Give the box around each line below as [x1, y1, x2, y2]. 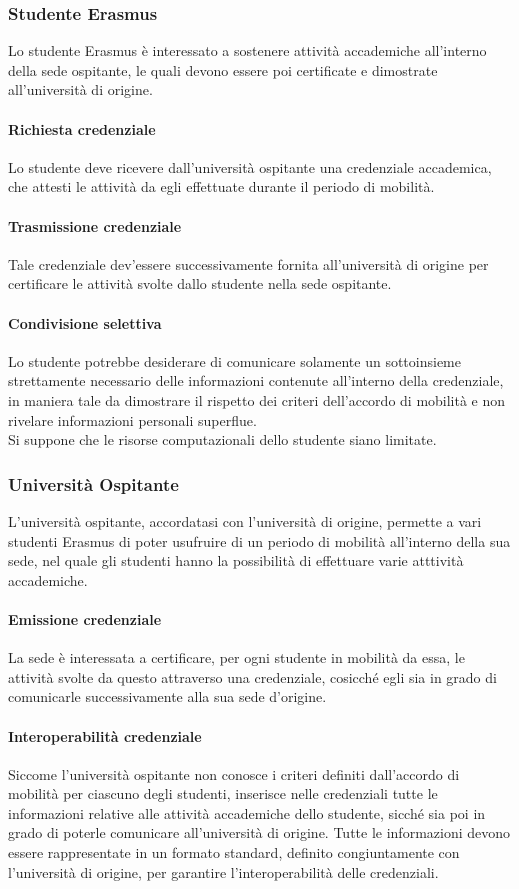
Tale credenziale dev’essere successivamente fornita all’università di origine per [8, 253, 489, 274]
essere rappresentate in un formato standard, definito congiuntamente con [8, 842, 460, 863]
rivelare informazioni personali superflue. [8, 409, 257, 430]
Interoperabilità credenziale [8, 725, 202, 746]
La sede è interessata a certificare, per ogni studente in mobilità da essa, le [8, 647, 465, 668]
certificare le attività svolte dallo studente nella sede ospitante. [8, 273, 392, 294]
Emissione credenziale [8, 608, 162, 629]
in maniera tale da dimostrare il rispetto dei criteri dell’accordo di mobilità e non [8, 389, 506, 410]
